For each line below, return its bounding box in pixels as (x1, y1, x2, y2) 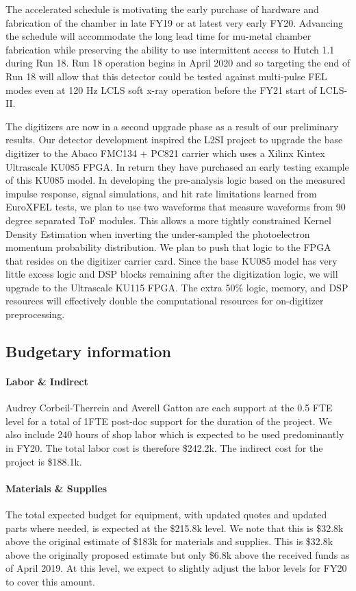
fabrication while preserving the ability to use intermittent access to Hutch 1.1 (5, 42, 335, 56)
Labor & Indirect (5, 374, 88, 389)
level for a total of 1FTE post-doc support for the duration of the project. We (5, 413, 332, 428)
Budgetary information (5, 341, 171, 362)
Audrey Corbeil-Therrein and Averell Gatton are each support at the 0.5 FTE (5, 400, 333, 415)
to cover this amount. (5, 574, 95, 588)
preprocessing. (5, 307, 65, 322)
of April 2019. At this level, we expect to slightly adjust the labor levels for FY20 (5, 561, 347, 575)
